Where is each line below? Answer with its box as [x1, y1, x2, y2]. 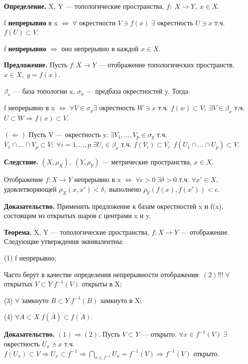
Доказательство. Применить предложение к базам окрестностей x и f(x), [4, 201, 224, 211]
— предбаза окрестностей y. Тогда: [86, 85, 190, 96]
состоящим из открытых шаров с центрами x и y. [4, 210, 151, 221]
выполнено [109, 183, 142, 194]
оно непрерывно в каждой [61, 43, 139, 53]
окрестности [79, 17, 116, 27]
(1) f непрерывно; [4, 252, 57, 263]
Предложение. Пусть [4, 60, 67, 70]
